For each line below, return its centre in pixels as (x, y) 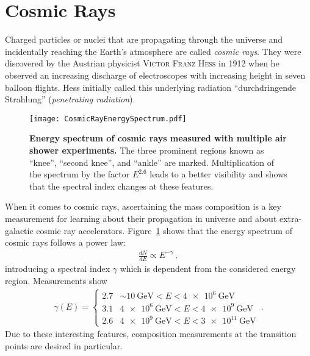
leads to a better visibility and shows (218, 174)
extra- (291, 218)
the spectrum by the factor (80, 174)
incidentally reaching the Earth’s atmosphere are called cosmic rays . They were (153, 51)
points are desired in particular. (64, 345)
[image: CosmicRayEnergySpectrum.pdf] (108, 119)
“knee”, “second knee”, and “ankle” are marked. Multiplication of (152, 162)
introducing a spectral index (58, 269)
